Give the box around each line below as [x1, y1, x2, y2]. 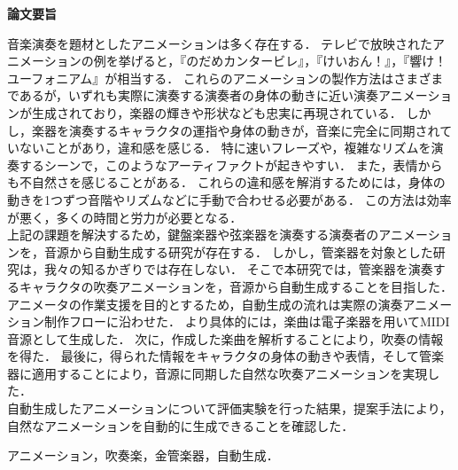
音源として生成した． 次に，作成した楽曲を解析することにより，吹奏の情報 [7, 329, 444, 348]
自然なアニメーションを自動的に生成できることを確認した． [7, 416, 354, 435]
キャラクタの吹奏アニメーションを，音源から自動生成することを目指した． [19, 277, 453, 295]
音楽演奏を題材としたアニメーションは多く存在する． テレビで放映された [7, 34, 433, 52]
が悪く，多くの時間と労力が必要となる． [7, 208, 243, 226]
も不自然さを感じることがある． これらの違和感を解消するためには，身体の [7, 173, 446, 192]
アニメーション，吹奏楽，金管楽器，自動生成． [7, 446, 279, 465]
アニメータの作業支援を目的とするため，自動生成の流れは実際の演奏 [7, 294, 403, 313]
